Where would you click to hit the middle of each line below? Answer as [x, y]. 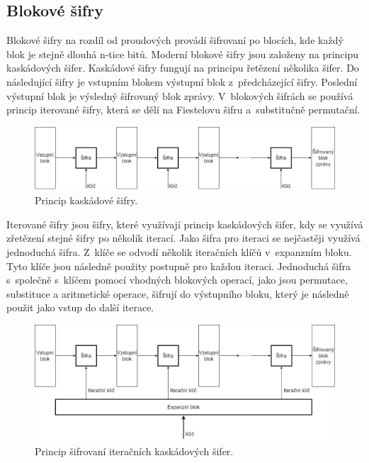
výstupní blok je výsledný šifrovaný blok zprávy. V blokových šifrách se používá [180, 95]
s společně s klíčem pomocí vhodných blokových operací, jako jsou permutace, [177, 280]
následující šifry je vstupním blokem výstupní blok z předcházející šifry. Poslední [182, 81]
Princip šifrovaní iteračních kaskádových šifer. [134, 451]
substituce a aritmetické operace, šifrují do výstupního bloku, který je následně [178, 293]
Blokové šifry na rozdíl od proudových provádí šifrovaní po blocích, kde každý [175, 40]
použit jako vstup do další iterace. [80, 307]
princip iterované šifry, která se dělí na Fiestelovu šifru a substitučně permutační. [183, 110]
